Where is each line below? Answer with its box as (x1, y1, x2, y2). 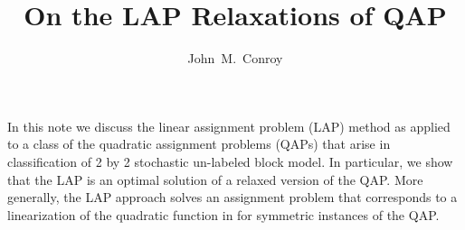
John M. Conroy (187, 49, 283, 68)
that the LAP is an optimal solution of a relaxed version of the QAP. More (7, 170, 423, 189)
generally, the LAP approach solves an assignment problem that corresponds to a (7, 188, 458, 207)
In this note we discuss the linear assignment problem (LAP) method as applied (7, 116, 451, 135)
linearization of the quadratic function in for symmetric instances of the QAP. (7, 205, 440, 224)
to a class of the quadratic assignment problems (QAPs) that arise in (7, 134, 391, 153)
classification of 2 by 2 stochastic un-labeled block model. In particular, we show (7, 152, 453, 170)
